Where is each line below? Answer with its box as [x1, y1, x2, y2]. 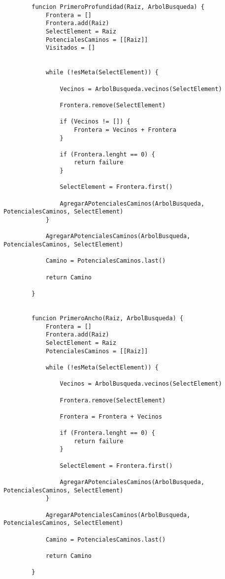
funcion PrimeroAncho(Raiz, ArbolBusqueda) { [32, 314, 184, 322]
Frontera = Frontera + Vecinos [60, 413, 162, 420]
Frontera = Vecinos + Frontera [74, 126, 176, 133]
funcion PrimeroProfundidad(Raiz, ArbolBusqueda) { [32, 3, 205, 10]
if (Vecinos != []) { [60, 118, 130, 125]
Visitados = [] [45, 44, 96, 52]
